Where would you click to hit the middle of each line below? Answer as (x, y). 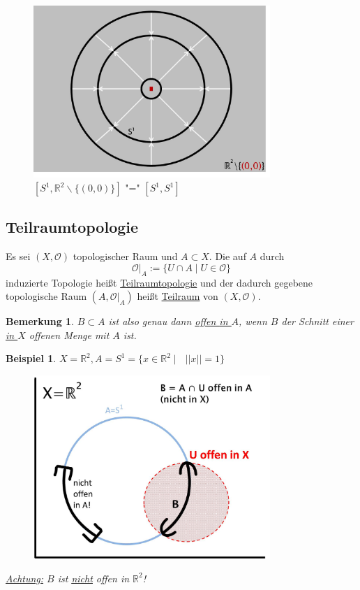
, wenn (253, 321)
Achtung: (25, 578)
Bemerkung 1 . (40, 321)
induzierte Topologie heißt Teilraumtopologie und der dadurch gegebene (159, 282)
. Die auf (227, 256)
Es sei (18, 256)
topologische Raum (46, 296)
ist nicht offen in (93, 578)
